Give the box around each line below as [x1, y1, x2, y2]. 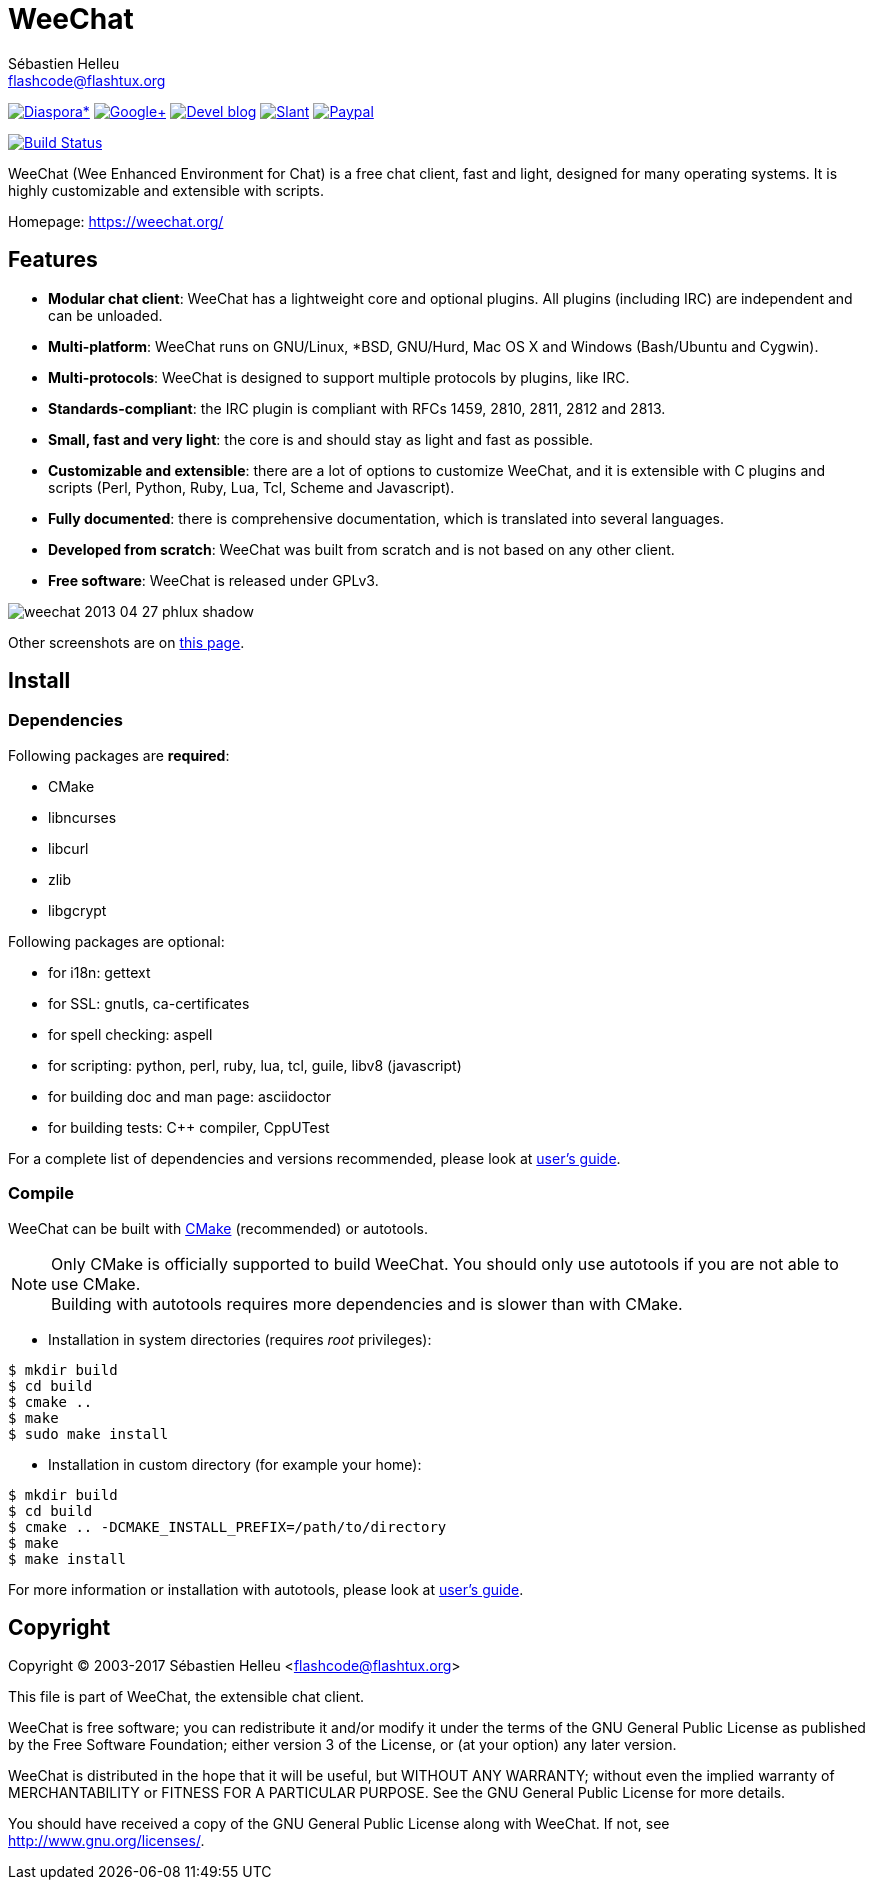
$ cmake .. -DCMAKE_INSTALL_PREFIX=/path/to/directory [8, 1518, 447, 1535]
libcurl [48, 839, 89, 857]
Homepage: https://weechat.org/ [8, 212, 224, 230]
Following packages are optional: [8, 932, 225, 950]
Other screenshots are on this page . [8, 633, 245, 651]
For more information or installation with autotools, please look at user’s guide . [8, 1580, 524, 1598]
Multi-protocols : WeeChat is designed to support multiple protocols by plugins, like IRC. [48, 368, 630, 386]
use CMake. [51, 1273, 141, 1294]
